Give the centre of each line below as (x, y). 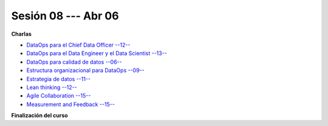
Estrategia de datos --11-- (59, 79)
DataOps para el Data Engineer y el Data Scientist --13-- (97, 53)
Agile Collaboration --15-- (59, 96)
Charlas (21, 34)
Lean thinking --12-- (52, 87)
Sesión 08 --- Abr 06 (65, 16)
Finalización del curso (39, 116)
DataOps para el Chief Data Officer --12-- (78, 45)
